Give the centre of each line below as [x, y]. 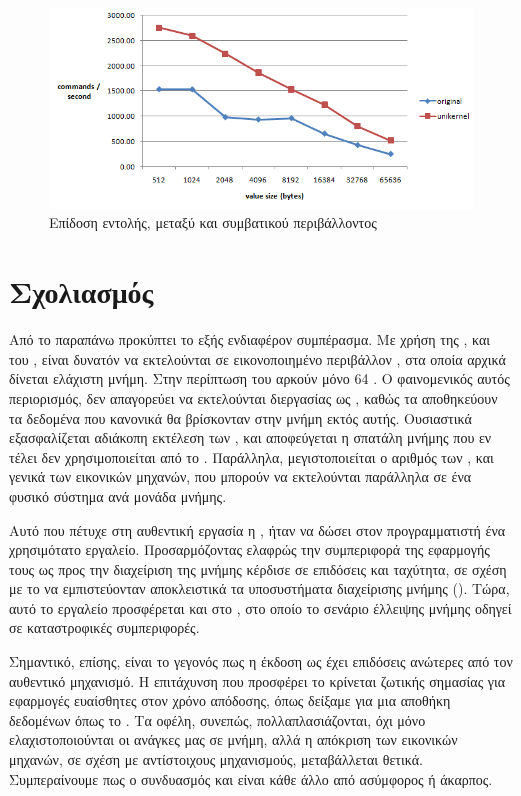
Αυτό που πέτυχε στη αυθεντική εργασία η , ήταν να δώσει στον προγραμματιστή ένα [257, 529]
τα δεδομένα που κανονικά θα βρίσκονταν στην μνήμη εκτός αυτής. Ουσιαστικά [240, 417]
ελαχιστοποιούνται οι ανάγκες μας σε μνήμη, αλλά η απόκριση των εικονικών [233, 739]
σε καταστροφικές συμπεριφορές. [104, 627]
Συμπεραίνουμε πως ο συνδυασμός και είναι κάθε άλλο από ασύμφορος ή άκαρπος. [251, 778]
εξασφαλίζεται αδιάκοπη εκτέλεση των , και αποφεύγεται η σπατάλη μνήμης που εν [250, 437]
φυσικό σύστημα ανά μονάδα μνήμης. [118, 495]
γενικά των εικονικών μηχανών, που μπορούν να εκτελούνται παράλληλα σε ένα [240, 476]
